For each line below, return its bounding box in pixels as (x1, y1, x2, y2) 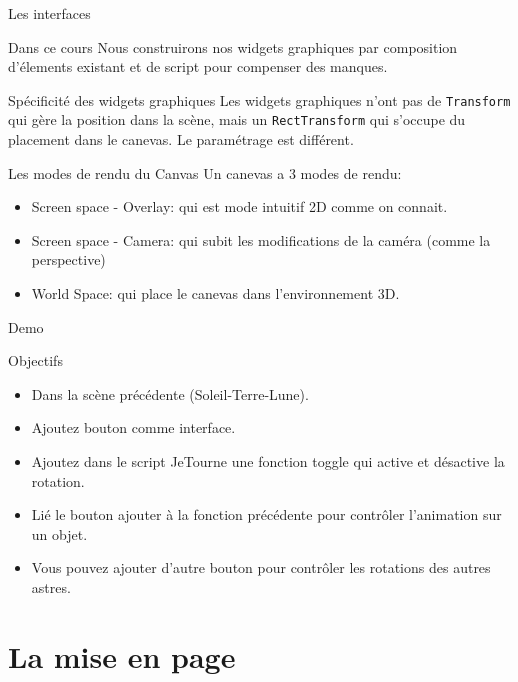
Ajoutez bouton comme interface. (31, 417, 236, 438)
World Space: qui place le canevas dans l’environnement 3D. (31, 283, 400, 304)
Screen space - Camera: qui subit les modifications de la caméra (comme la (31, 229, 491, 250)
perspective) (31, 249, 106, 270)
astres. (31, 577, 71, 597)
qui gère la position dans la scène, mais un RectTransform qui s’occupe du (8, 109, 466, 130)
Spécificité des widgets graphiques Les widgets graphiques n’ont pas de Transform (8, 89, 511, 110)
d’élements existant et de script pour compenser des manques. (8, 56, 388, 77)
